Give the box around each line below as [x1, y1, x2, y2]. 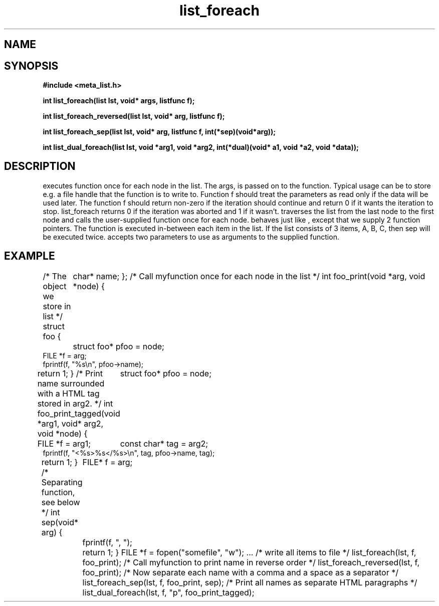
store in [43, 301, 71, 311]
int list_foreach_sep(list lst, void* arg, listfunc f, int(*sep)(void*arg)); [43, 127, 276, 136]
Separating [41, 477, 83, 487]
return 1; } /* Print [37, 368, 103, 378]
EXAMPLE [4, 250, 55, 263]
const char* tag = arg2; [120, 438, 208, 449]
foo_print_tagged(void [37, 408, 120, 419]
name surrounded [37, 378, 105, 388]
